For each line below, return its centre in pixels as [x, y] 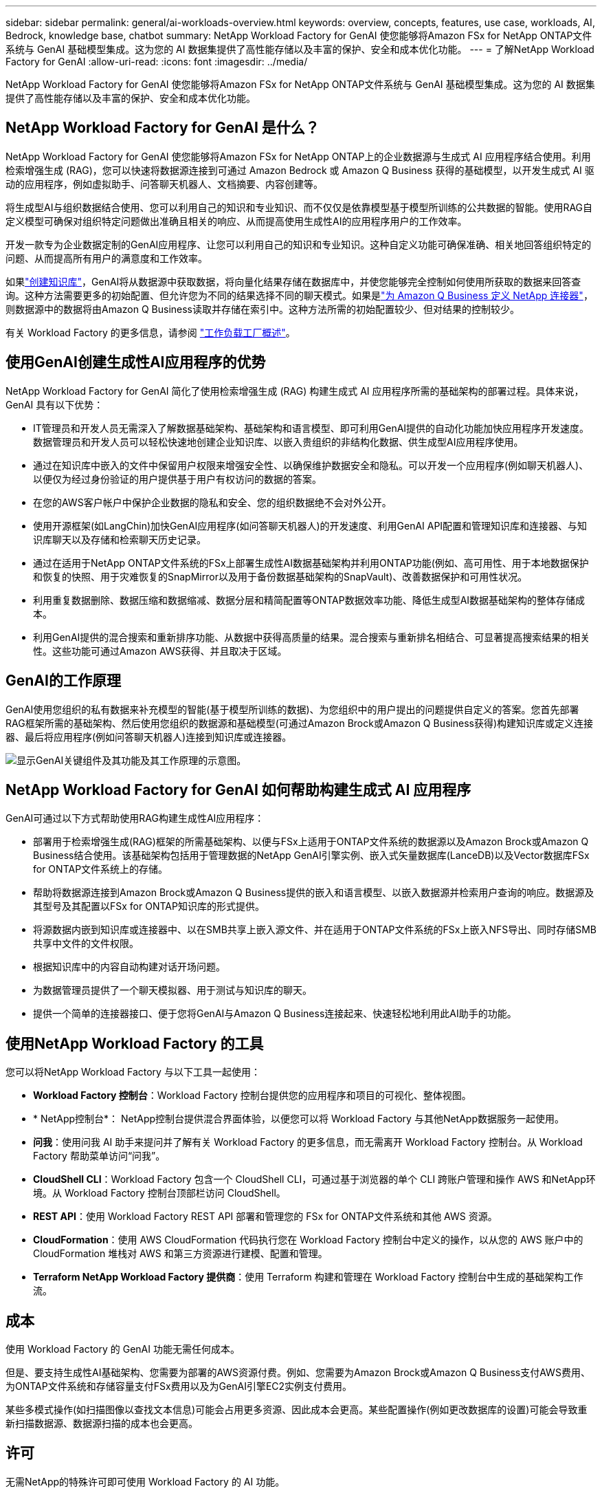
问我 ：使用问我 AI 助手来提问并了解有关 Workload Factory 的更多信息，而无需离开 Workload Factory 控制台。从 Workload [308, 1142]
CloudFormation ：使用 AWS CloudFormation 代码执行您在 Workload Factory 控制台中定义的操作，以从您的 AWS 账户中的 [308, 1240]
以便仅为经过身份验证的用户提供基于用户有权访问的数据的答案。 [177, 479]
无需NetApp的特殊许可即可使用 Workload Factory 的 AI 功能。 [145, 1481]
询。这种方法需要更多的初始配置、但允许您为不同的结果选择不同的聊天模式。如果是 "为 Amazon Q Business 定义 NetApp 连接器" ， [299, 295]
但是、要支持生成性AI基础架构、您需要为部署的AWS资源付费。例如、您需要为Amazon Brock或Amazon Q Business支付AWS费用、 [298, 1373]
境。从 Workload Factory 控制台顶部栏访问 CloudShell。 [159, 1193]
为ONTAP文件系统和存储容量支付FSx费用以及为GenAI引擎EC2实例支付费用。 [179, 1386]
